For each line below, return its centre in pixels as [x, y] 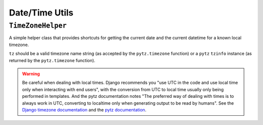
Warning [31, 74]
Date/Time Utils [41, 13]
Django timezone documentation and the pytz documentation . [84, 109]
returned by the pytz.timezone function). [52, 60]
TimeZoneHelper [38, 26]
